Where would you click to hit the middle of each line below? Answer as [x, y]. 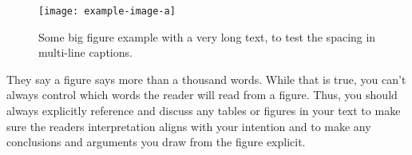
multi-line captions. [85, 52]
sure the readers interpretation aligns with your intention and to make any [189, 126]
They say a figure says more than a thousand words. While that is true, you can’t [206, 79]
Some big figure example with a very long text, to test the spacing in [207, 36]
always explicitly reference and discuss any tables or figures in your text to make [204, 111]
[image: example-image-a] [107, 11]
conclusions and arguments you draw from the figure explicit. [156, 142]
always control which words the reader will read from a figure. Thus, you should [202, 95]
